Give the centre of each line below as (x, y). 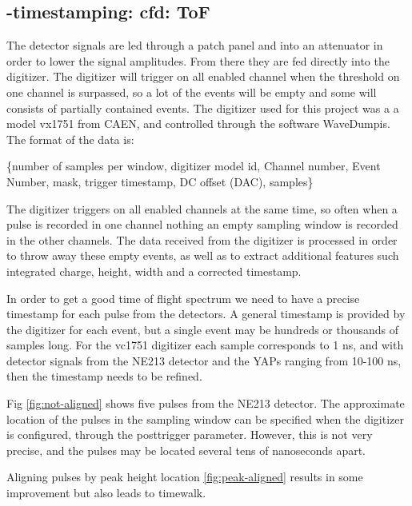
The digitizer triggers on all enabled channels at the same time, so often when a (202, 208)
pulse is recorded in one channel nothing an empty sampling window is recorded (202, 224)
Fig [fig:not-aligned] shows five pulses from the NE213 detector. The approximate (206, 403)
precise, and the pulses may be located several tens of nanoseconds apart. (186, 450)
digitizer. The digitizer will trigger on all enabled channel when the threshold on (203, 76)
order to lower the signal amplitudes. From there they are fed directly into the (198, 60)
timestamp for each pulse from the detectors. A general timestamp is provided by (206, 314)
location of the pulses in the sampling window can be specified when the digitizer (205, 418)
